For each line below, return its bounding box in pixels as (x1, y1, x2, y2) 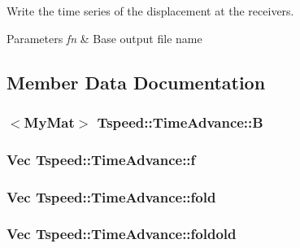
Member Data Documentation (7, 69, 266, 94)
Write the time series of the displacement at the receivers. (7, 2, 294, 19)
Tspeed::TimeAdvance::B (97, 111, 263, 132)
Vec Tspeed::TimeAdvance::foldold (7, 224, 237, 244)
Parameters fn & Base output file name (7, 29, 202, 46)
